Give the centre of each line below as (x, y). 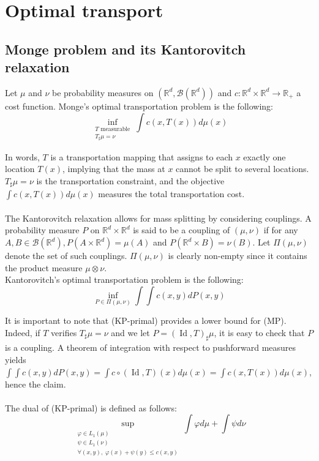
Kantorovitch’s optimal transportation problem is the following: (124, 279)
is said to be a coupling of (182, 230)
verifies (64, 332)
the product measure (44, 267)
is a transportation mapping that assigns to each (141, 156)
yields (16, 360)
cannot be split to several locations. (242, 169)
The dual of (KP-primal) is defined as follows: (91, 407)
